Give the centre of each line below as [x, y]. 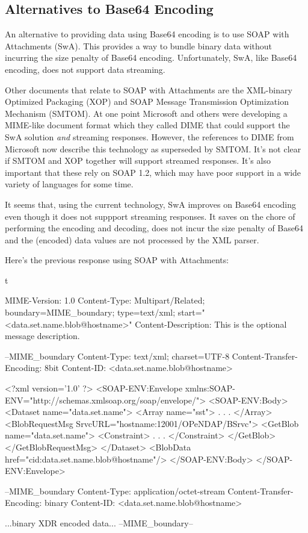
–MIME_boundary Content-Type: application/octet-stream [115, 491]
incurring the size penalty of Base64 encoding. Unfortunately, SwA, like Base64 [151, 58]
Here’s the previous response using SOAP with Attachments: [117, 260]
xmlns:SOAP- [210, 388]
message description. [42, 336]
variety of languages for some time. [69, 184]
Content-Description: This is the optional [211, 324]
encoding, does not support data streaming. [85, 69]
